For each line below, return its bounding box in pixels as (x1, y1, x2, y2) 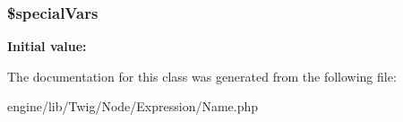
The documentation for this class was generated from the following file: (7, 66, 397, 85)
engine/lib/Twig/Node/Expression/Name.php (7, 97, 259, 116)
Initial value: (7, 37, 87, 56)
